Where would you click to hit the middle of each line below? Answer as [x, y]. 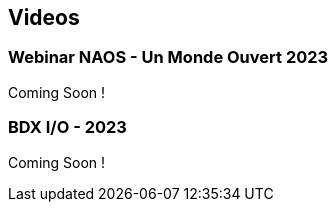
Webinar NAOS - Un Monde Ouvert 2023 [168, 57]
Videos [44, 17]
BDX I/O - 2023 [67, 127]
